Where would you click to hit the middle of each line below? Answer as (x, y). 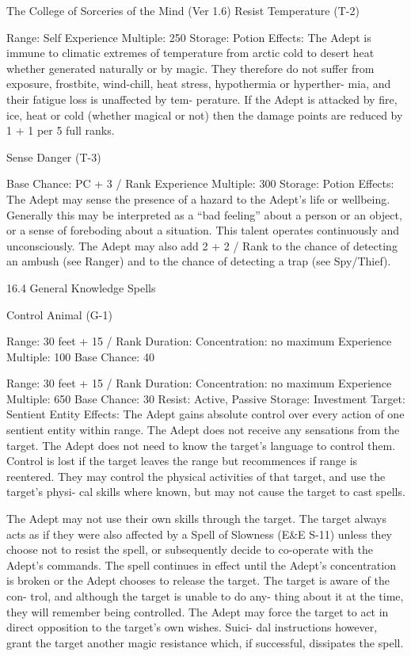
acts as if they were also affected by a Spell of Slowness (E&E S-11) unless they (200, 534)
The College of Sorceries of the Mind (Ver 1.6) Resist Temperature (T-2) (183, 10)
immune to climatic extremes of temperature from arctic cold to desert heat (190, 53)
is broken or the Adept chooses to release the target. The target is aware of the (198, 580)
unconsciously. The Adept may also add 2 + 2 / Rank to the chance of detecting (202, 245)
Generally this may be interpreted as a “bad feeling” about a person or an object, (204, 214)
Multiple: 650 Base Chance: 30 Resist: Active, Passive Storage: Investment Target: (206, 398)
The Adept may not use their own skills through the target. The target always (196, 519)
